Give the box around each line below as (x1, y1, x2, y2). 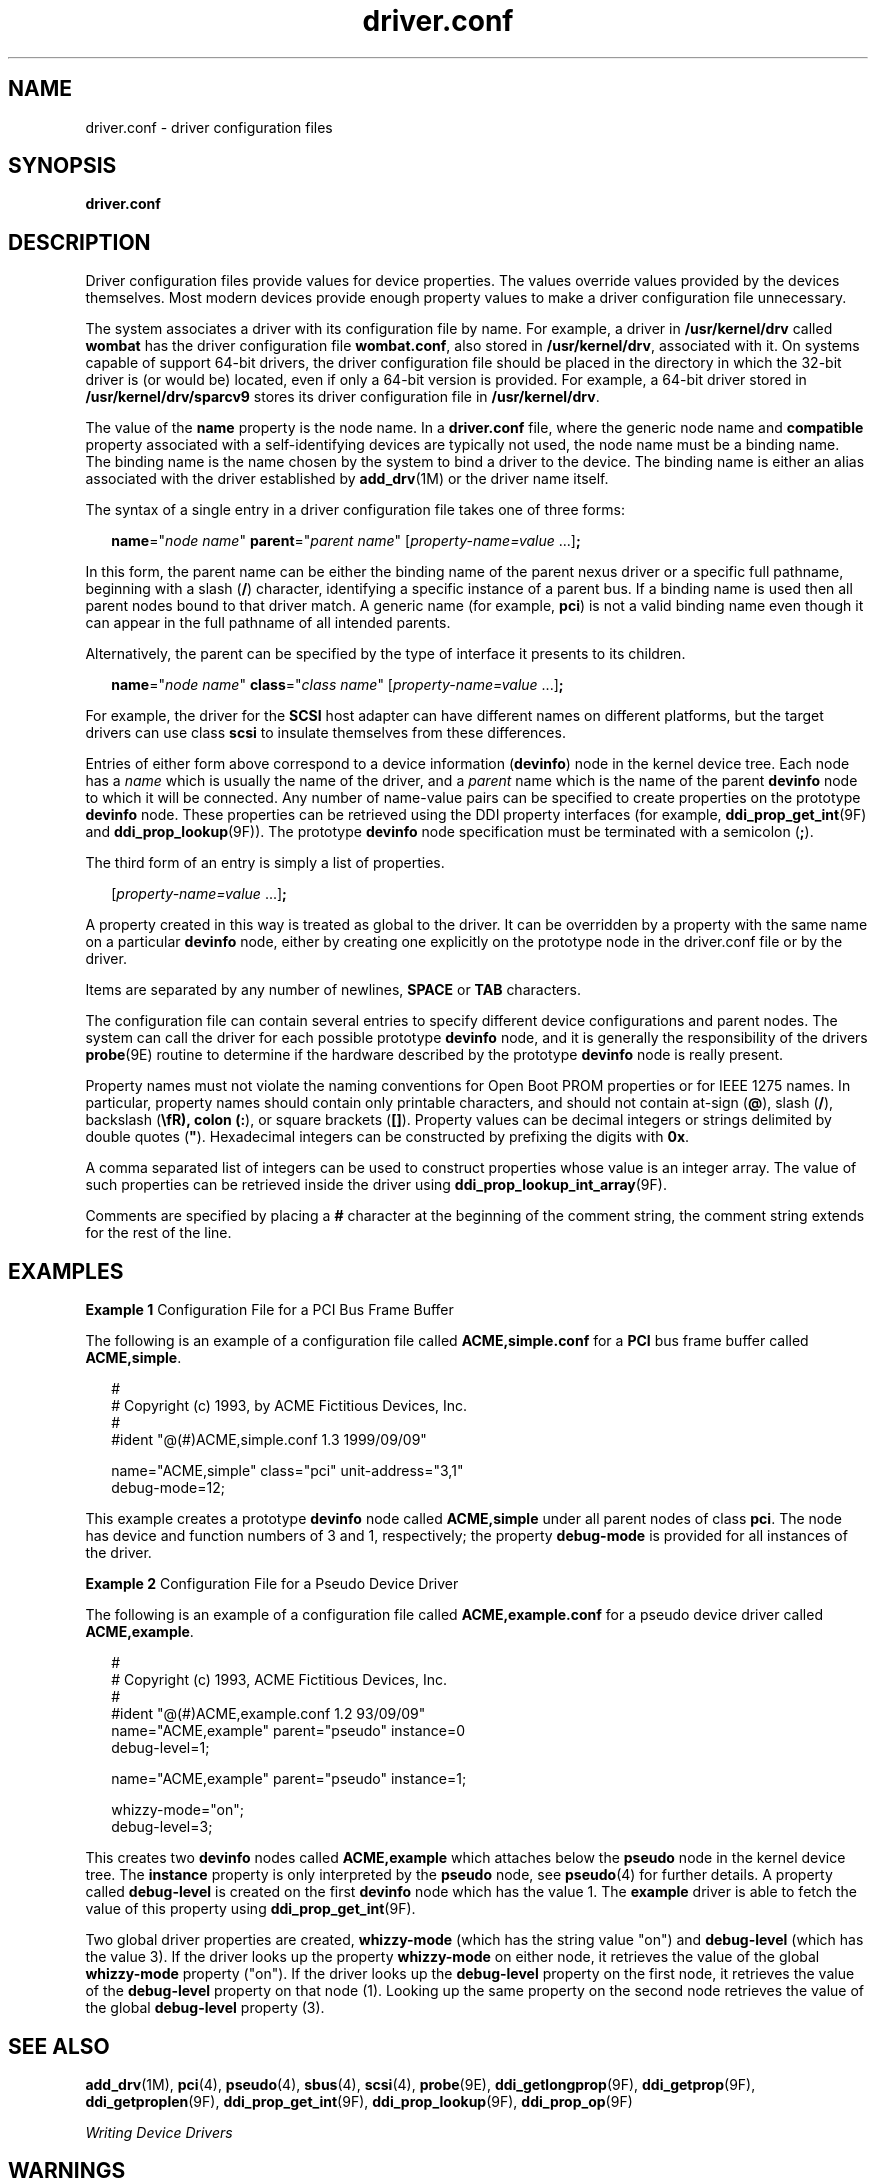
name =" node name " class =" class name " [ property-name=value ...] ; (111, 676, 564, 694)
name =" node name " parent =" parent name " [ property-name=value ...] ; (111, 532, 581, 550)
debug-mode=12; (111, 1479, 225, 1497)
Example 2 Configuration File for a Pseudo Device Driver (85, 1575, 459, 1593)
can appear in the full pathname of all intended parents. (85, 614, 451, 632)
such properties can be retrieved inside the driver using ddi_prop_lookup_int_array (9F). (85, 1176, 667, 1194)
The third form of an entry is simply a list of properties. (85, 854, 445, 872)
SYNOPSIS (8, 153, 117, 179)
